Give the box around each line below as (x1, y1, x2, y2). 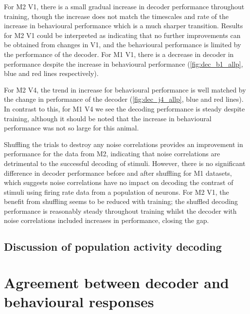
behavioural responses (4, 292, 154, 312)
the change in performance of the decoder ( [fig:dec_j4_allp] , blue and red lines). (4, 94, 244, 104)
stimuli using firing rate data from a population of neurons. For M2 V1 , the (4, 186, 229, 197)
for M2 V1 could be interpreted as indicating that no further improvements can (4, 30, 241, 40)
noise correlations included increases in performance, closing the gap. (4, 215, 209, 225)
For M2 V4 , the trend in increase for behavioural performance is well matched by (4, 84, 246, 94)
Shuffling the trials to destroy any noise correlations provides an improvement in (4, 139, 243, 149)
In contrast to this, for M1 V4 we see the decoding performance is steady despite (4, 103, 245, 113)
